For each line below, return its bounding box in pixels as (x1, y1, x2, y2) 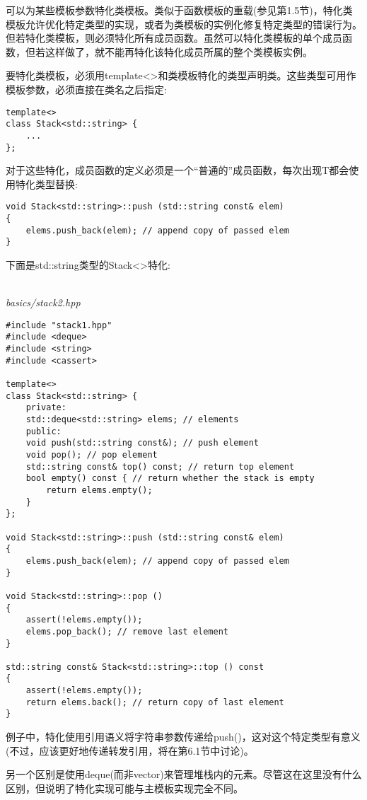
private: (25, 402, 66, 413)
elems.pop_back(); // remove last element (25, 626, 228, 637)
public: (25, 426, 62, 436)
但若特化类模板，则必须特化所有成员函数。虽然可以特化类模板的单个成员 (6, 30, 342, 45)
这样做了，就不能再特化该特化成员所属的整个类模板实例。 (45, 44, 313, 59)
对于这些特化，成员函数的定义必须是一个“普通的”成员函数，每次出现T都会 (6, 163, 349, 178)
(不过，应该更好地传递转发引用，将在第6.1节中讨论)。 (6, 743, 254, 758)
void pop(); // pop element (25, 450, 158, 460)
